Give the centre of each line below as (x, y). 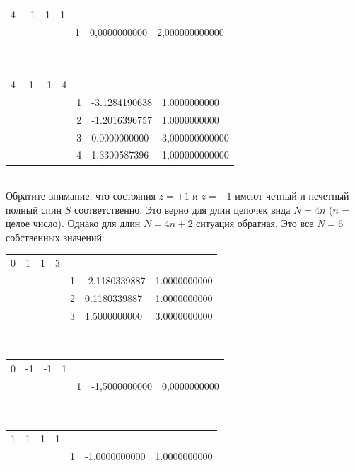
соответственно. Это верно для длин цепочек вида (182, 209)
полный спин (34, 209)
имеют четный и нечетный (292, 196)
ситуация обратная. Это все (255, 223)
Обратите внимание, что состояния (81, 196)
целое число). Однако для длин (73, 223)
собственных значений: (55, 237)
